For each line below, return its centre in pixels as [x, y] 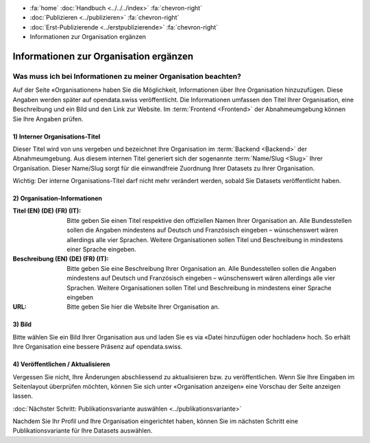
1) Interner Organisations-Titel [57, 136]
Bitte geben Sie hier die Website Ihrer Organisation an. [143, 307]
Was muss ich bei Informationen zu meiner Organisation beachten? [127, 76]
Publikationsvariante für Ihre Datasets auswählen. [83, 431]
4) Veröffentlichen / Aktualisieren [61, 364]
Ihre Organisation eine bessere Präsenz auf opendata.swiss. [98, 347]
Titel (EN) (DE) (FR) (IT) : [47, 211]
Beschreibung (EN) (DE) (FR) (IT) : [61, 259]
